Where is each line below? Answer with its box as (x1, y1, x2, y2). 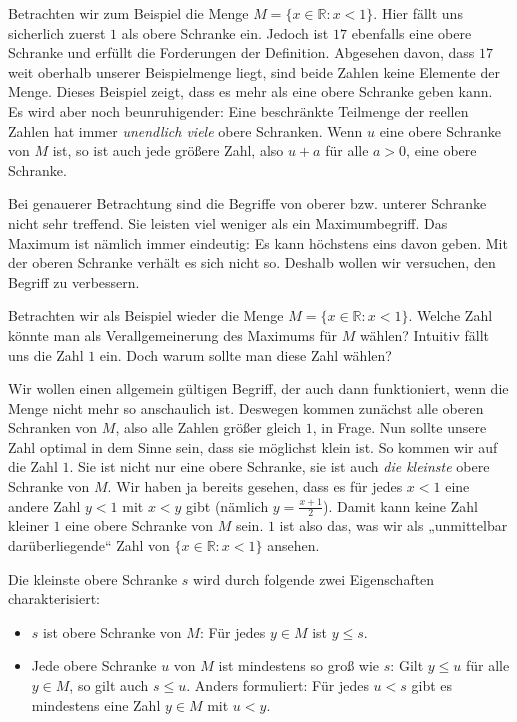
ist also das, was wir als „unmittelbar (279, 515, 508, 536)
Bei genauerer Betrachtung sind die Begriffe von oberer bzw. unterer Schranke (8, 193, 487, 214)
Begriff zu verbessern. (8, 271, 140, 292)
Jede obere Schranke (31, 655, 157, 676)
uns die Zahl (8, 344, 84, 365)
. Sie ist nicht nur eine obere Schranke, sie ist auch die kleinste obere (69, 456, 490, 477)
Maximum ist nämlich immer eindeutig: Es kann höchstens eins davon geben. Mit (8, 232, 508, 253)
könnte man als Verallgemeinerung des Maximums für (8, 324, 337, 345)
